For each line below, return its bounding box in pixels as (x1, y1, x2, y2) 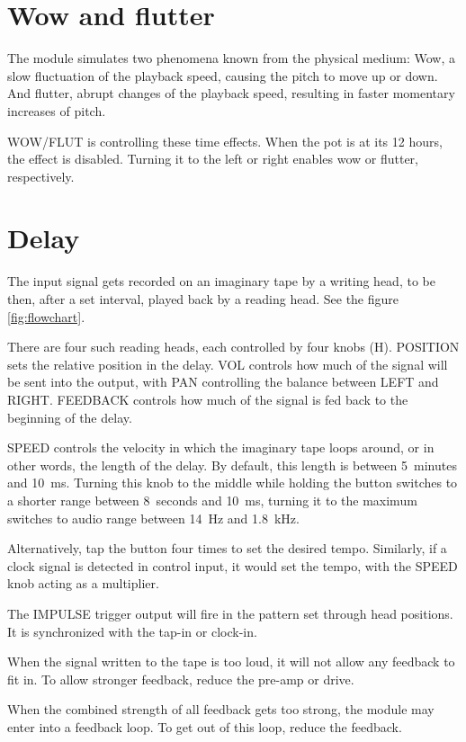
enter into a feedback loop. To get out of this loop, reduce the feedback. (7, 717, 402, 736)
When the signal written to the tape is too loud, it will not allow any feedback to (7, 652, 455, 671)
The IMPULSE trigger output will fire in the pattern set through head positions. (7, 603, 453, 622)
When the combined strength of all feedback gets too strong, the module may (7, 700, 435, 719)
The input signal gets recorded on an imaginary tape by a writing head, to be (7, 272, 435, 291)
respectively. (7, 166, 75, 185)
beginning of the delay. (7, 407, 132, 426)
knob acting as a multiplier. (7, 574, 159, 593)
